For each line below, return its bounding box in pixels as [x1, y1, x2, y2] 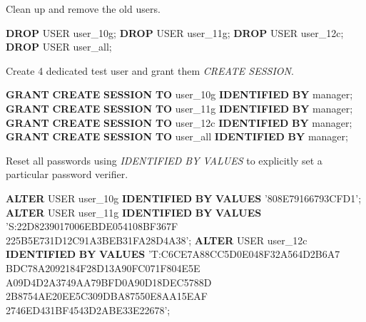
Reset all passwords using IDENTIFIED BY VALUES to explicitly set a [6, 152, 322, 167]
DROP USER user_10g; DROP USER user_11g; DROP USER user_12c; [6, 25, 344, 40]
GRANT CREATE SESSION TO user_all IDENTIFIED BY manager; [6, 129, 348, 144]
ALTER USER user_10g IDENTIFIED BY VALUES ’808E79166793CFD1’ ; [6, 190, 362, 205]
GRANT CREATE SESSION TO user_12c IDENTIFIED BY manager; [6, 115, 352, 130]
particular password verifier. [6, 167, 128, 182]
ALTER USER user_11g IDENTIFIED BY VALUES [6, 204, 262, 219]
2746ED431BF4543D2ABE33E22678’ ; [6, 302, 171, 317]
